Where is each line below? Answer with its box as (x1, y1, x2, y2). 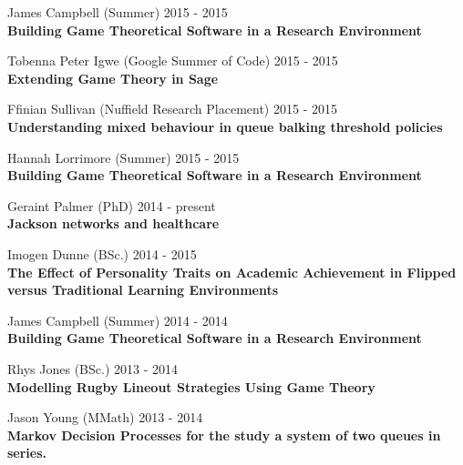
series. (7, 443, 47, 462)
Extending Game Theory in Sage (7, 68, 219, 87)
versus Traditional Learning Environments (7, 280, 279, 299)
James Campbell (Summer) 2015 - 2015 (7, 3, 228, 21)
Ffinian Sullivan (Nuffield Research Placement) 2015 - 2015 (7, 99, 337, 118)
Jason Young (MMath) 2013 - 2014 (7, 408, 203, 427)
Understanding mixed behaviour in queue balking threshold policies (7, 116, 443, 136)
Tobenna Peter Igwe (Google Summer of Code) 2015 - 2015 (7, 51, 338, 70)
